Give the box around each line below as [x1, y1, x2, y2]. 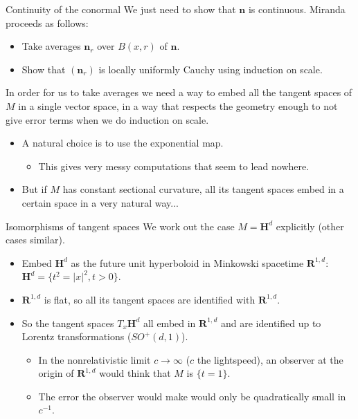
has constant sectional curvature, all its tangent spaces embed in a [62, 182, 344, 196]
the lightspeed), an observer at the [197, 352, 343, 366]
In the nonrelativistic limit [38, 352, 151, 366]
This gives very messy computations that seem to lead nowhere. [38, 158, 310, 173]
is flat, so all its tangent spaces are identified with [44, 292, 256, 306]
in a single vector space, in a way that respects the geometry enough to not [18, 98, 338, 113]
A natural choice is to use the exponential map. [21, 136, 224, 150]
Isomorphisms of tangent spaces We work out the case [6, 218, 235, 233]
